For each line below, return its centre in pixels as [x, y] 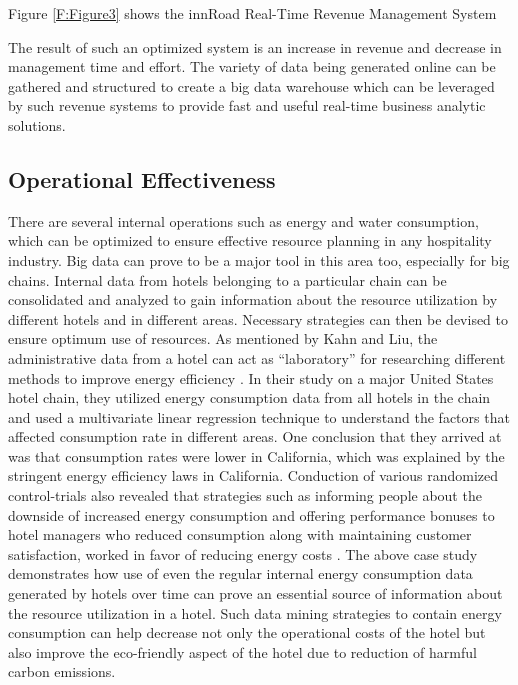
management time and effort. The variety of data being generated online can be [252, 66]
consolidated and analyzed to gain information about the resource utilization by [253, 299]
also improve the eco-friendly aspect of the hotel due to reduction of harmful [242, 651]
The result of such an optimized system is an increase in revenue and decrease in [255, 46]
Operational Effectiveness [142, 178]
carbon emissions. [62, 671]
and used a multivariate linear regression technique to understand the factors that [259, 416]
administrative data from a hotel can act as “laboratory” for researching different [257, 357]
